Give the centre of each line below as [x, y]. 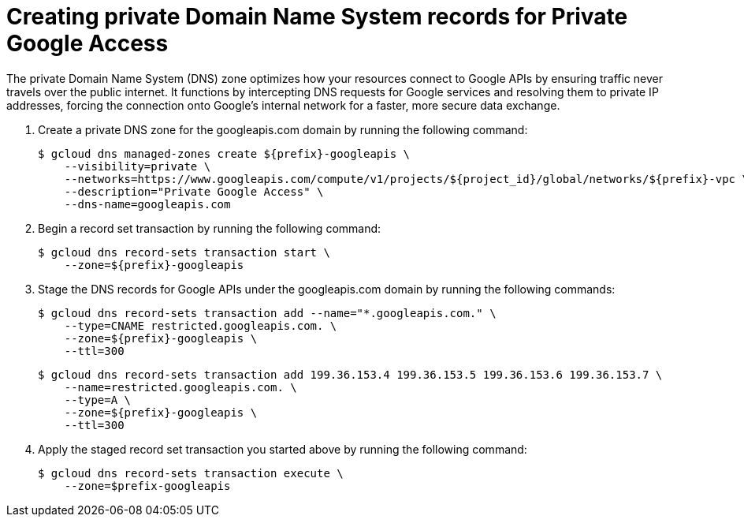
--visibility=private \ [138, 166]
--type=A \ [98, 400]
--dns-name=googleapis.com [147, 204]
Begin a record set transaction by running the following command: [210, 228]
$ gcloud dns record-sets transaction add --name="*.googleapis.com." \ [267, 313]
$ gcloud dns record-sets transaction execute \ [191, 473]
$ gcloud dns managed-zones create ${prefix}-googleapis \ [224, 153]
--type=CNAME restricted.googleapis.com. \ [201, 325]
